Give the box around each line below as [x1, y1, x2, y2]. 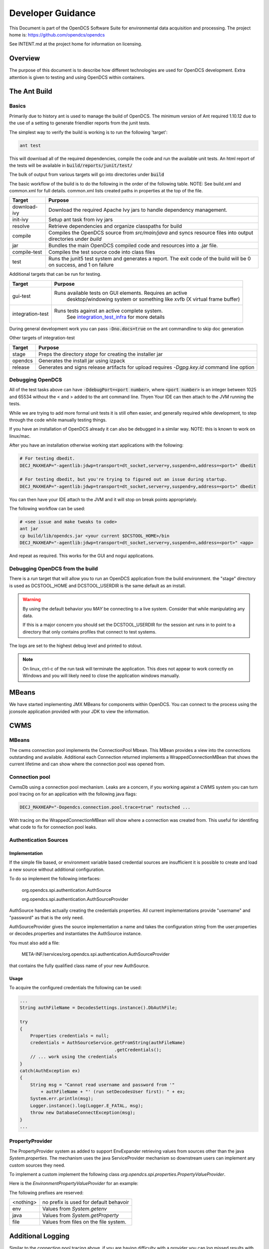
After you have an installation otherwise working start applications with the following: [9, 442, 184, 448]
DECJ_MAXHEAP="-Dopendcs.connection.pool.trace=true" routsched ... [19, 804, 191, 810]
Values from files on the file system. [42, 1219, 127, 1226]
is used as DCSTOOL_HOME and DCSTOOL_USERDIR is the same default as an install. [9, 583, 186, 589]
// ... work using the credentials [30, 1054, 117, 1060]
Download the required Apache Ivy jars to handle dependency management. [48, 206, 228, 213]
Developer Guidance [9, 7, 96, 18]
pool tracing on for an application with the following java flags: [9, 791, 137, 797]
